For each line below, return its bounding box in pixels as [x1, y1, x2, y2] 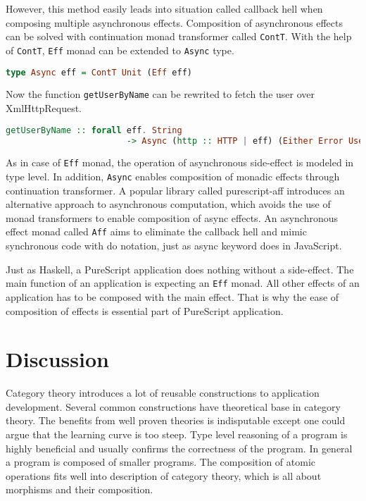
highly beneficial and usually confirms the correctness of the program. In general [6, 440, 353, 455]
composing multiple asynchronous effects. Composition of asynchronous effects [6, 15, 343, 30]
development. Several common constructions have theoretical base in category [6, 399, 341, 414]
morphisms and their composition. [6, 482, 153, 497]
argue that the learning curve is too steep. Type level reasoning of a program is [6, 427, 348, 442]
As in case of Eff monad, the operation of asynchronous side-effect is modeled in [6, 155, 354, 170]
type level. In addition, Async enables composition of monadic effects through [6, 169, 340, 184]
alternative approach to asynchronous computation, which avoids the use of [6, 197, 331, 211]
